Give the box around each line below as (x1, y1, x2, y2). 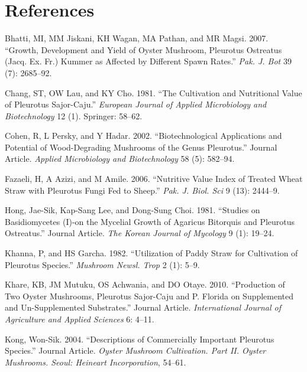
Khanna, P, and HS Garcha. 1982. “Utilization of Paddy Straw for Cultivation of (5, 247, 298, 259)
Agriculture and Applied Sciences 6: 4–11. (5, 313, 154, 325)
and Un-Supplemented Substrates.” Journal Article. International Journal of (5, 301, 282, 314)
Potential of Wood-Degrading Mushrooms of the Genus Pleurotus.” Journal (5, 141, 277, 153)
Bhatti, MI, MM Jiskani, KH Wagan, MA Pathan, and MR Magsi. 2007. (5, 32, 269, 44)
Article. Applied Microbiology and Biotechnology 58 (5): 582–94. (5, 152, 235, 165)
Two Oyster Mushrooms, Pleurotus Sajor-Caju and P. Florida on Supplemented (5, 289, 294, 302)
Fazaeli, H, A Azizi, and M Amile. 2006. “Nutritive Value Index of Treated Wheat (5, 172, 303, 185)
